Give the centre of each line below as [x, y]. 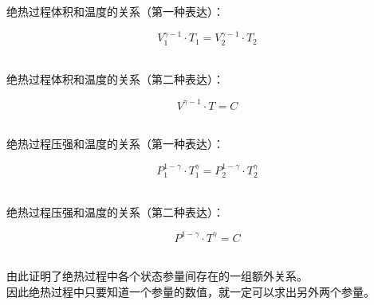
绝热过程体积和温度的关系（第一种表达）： [115, 11]
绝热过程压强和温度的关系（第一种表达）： [115, 144]
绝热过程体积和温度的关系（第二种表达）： [115, 79]
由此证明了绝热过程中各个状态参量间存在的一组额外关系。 [157, 276]
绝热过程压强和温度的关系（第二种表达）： [115, 211]
